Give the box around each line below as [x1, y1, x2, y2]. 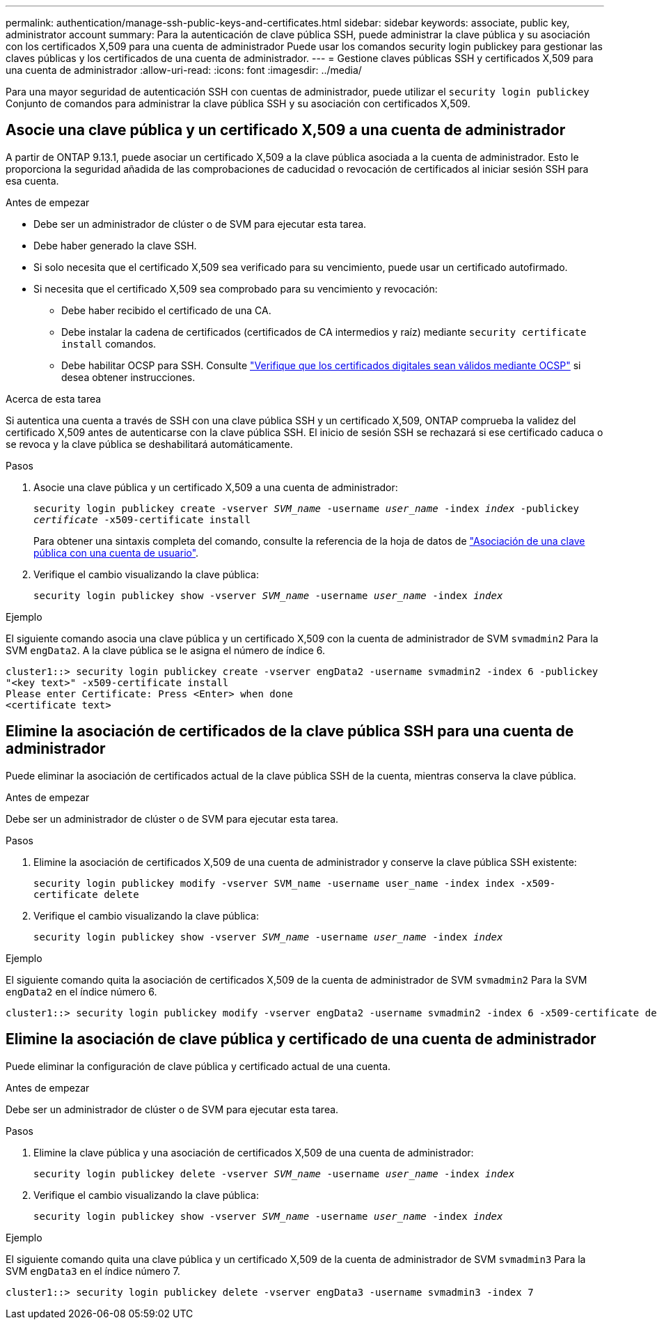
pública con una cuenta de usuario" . [33, 546, 199, 559]
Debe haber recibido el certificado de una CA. [61, 304, 271, 316]
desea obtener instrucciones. [61, 371, 196, 383]
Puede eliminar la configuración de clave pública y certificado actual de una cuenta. [6, 1060, 391, 1072]
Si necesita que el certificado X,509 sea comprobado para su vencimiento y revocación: [33, 282, 438, 295]
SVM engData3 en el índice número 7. [6, 1264, 180, 1277]
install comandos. [61, 337, 157, 350]
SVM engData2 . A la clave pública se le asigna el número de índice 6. [6, 644, 326, 656]
